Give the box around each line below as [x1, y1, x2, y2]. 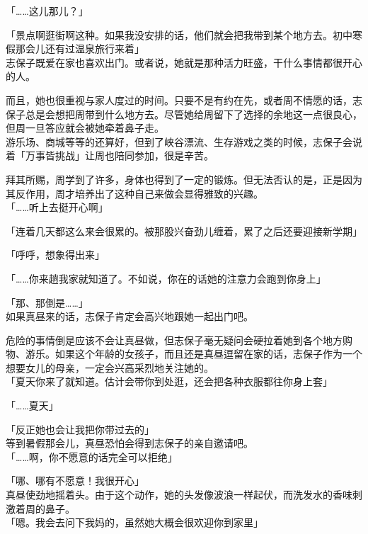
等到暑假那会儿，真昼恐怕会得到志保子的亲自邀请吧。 [6, 436, 253, 450]
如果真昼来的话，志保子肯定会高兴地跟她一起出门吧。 [6, 309, 253, 324]
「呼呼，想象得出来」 [6, 247, 105, 262]
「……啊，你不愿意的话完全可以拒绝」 [6, 449, 178, 464]
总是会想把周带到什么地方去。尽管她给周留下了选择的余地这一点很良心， [25, 106, 362, 121]
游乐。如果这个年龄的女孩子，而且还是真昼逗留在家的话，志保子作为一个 [25, 346, 362, 361]
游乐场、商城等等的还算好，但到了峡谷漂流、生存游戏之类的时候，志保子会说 [6, 134, 362, 149]
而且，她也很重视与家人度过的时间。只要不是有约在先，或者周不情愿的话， [6, 92, 352, 107]
